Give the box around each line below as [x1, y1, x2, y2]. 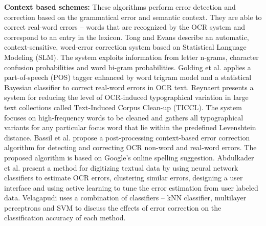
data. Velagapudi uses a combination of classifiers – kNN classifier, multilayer [4, 192, 247, 203]
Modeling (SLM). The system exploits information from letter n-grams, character [4, 51, 259, 62]
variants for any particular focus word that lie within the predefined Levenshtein [4, 122, 256, 133]
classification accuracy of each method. [4, 212, 126, 223]
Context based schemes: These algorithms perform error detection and [4, 2, 236, 12]
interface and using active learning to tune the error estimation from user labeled [4, 182, 258, 193]
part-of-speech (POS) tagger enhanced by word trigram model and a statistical [4, 72, 252, 83]
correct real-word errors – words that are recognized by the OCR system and [4, 22, 246, 32]
